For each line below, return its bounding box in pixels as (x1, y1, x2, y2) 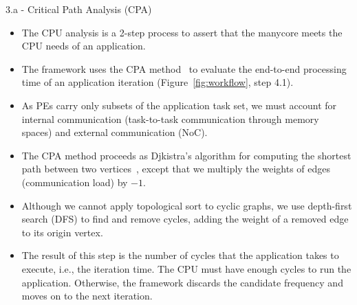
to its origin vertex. (21, 225, 103, 239)
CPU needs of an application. (21, 38, 146, 53)
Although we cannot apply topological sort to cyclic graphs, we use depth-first (21, 198, 352, 212)
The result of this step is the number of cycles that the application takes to (21, 248, 339, 262)
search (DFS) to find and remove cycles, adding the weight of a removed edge (21, 212, 349, 226)
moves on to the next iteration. (21, 289, 153, 303)
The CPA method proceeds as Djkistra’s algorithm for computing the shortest (21, 148, 351, 162)
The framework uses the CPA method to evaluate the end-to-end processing (21, 61, 347, 76)
